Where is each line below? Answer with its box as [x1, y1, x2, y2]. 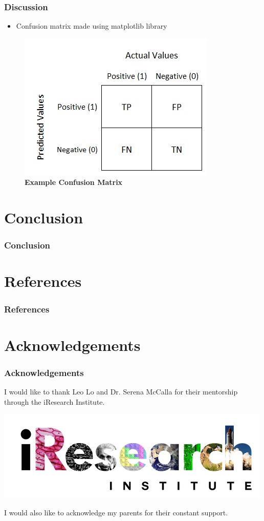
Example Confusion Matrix [25, 177, 123, 187]
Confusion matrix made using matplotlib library [16, 20, 167, 31]
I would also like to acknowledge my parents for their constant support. [4, 507, 228, 517]
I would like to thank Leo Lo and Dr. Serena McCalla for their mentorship [4, 386, 238, 397]
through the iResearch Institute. [4, 396, 105, 407]
